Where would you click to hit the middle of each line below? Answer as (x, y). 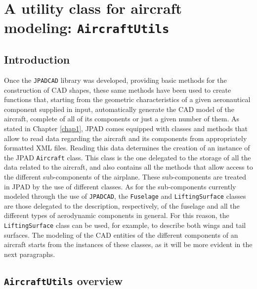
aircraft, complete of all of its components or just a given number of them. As (122, 119)
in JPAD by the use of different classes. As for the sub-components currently (120, 186)
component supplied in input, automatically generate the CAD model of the (119, 109)
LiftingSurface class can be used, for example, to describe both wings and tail (125, 225)
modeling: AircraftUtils (87, 27)
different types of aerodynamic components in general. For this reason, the (117, 215)
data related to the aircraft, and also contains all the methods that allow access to (128, 167)
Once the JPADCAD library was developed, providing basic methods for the (115, 80)
